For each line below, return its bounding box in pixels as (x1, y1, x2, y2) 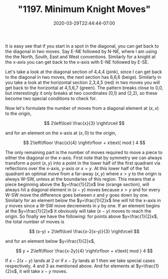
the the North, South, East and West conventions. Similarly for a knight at (5, 54, 156, 60)
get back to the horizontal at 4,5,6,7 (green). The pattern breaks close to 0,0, (5, 84, 163, 91)
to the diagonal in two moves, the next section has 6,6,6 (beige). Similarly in (5, 74, 161, 80)
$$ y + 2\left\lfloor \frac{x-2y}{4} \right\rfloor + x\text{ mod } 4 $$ (16, 247, 153, 254)
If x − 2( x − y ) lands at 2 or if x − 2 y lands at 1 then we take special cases (5, 257, 155, 263)
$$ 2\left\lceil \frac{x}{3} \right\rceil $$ (44, 120, 125, 126)
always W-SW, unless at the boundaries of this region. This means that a (5, 176, 155, 182)
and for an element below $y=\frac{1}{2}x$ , (5, 238, 95, 244)
